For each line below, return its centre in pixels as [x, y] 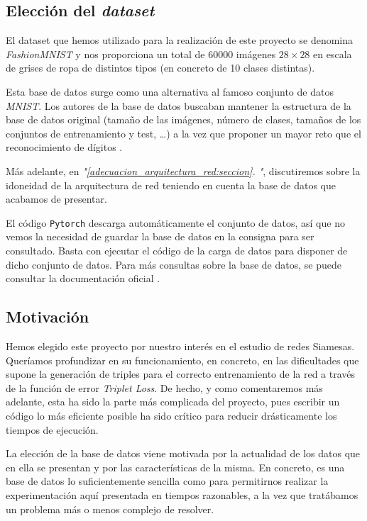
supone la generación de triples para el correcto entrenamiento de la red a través [181, 374]
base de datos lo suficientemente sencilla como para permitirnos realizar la [167, 481]
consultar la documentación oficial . [83, 278]
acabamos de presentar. [56, 199]
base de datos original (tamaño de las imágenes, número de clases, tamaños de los [183, 119]
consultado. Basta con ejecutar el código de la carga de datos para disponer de [177, 250]
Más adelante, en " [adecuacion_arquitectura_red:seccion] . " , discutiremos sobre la [183, 170]
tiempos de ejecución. [52, 429]
